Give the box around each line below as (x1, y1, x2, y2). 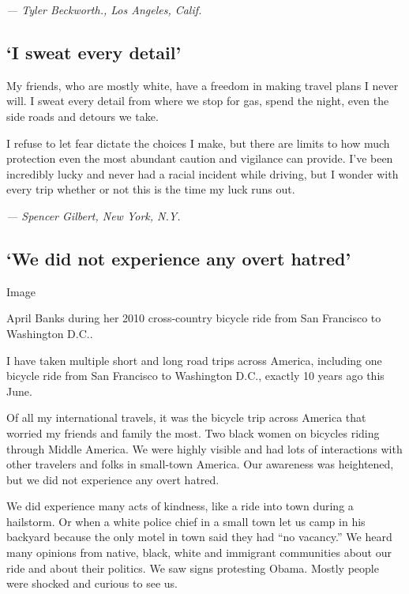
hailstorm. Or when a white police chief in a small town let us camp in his (6, 513, 366, 529)
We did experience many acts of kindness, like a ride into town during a (6, 498, 354, 514)
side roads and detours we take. (6, 107, 159, 124)
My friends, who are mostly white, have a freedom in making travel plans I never (6, 77, 399, 93)
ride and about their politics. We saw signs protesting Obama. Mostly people (6, 559, 379, 576)
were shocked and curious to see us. (6, 575, 178, 592)
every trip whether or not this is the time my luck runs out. (6, 181, 295, 197)
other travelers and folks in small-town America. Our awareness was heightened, (6, 456, 394, 472)
